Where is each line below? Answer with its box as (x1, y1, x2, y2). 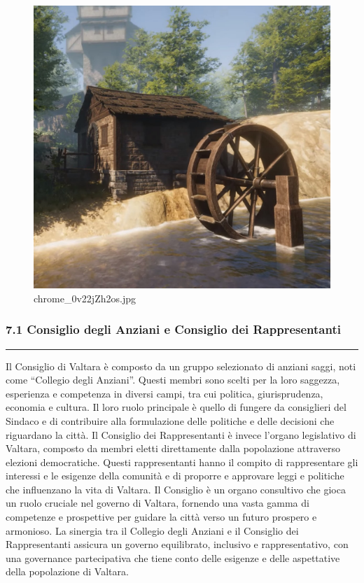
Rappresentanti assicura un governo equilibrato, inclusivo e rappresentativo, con (6, 537, 349, 552)
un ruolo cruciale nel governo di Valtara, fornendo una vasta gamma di (6, 496, 309, 510)
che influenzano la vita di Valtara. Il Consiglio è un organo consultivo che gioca (6, 482, 346, 496)
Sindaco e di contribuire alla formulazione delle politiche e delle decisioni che (6, 413, 335, 428)
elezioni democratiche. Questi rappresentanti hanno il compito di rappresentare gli (6, 454, 358, 469)
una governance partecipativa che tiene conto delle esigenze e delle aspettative (6, 550, 340, 565)
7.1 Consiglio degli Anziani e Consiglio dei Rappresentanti (6, 321, 341, 338)
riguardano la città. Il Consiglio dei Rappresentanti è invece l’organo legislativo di (6, 427, 356, 442)
